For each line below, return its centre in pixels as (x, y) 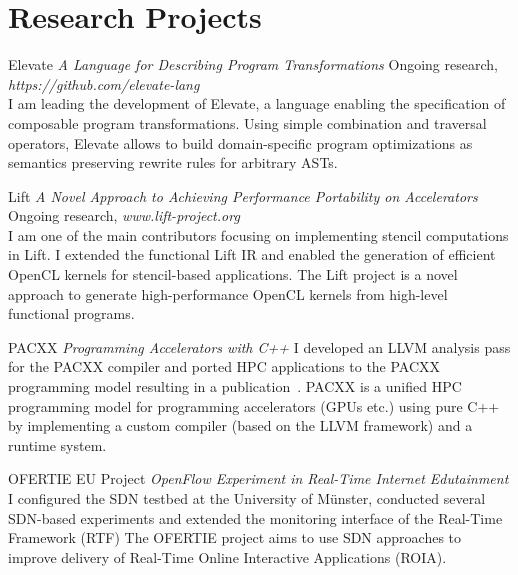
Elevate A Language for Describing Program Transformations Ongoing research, (253, 64)
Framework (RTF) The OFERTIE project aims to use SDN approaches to (235, 537)
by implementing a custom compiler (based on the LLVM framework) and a (240, 425)
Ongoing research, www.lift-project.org (124, 215)
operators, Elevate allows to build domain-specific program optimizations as (240, 142)
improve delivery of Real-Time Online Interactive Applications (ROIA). (227, 556)
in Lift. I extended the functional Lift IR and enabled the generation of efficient (252, 254)
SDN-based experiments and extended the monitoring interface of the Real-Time (255, 517)
